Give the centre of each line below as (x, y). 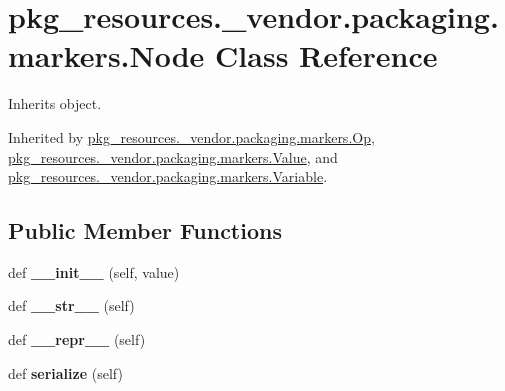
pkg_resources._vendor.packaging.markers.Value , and (173, 156)
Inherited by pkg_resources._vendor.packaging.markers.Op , (191, 136)
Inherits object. (55, 103)
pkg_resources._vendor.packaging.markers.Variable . (168, 176)
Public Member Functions (145, 230)
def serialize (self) (65, 372)
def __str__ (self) (71, 305)
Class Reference (326, 55)
